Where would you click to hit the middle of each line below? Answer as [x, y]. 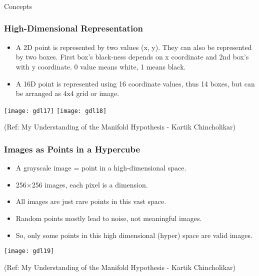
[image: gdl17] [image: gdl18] [55, 111]
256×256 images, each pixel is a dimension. [82, 184]
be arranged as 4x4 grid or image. [67, 93]
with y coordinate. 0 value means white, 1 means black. [101, 66]
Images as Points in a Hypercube [72, 149]
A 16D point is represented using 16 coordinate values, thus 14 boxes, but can [135, 83]
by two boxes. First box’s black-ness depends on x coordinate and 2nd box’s [132, 57]
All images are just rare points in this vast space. [91, 201]
